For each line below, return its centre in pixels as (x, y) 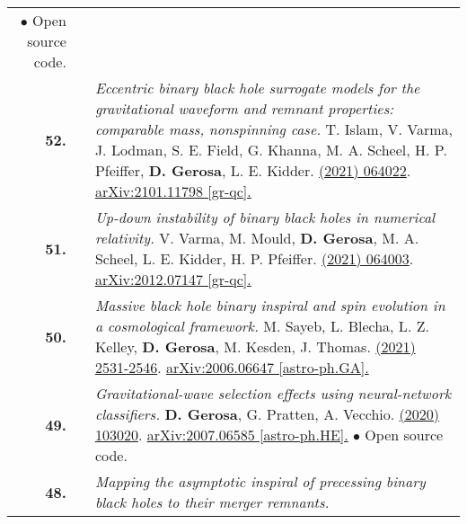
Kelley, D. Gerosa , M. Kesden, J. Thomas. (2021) (255, 346)
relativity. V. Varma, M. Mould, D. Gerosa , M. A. (257, 238)
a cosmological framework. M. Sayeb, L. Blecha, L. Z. (262, 326)
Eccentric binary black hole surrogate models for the (257, 88)
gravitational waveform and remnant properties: (244, 108)
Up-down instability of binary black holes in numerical (265, 217)
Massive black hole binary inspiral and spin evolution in (270, 305)
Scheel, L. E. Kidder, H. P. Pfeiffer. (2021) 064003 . (254, 258)
